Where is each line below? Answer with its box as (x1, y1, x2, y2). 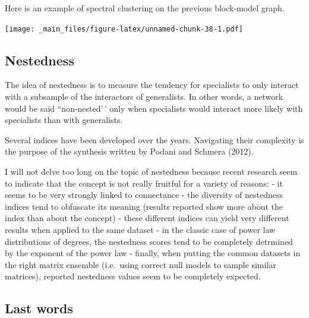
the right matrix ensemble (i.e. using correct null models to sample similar (5, 258, 276, 270)
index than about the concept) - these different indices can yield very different (5, 212, 289, 224)
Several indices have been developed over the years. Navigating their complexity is (5, 133, 304, 146)
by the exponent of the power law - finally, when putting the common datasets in (5, 247, 301, 259)
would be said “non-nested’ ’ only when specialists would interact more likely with (5, 102, 303, 114)
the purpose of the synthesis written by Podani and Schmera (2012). (5, 145, 254, 158)
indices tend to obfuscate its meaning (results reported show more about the (5, 200, 283, 212)
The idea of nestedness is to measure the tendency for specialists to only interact (5, 78, 299, 91)
